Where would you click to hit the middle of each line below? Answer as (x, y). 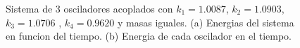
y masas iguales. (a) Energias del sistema (206, 22)
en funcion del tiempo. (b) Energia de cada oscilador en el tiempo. (149, 36)
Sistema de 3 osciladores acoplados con (89, 8)
